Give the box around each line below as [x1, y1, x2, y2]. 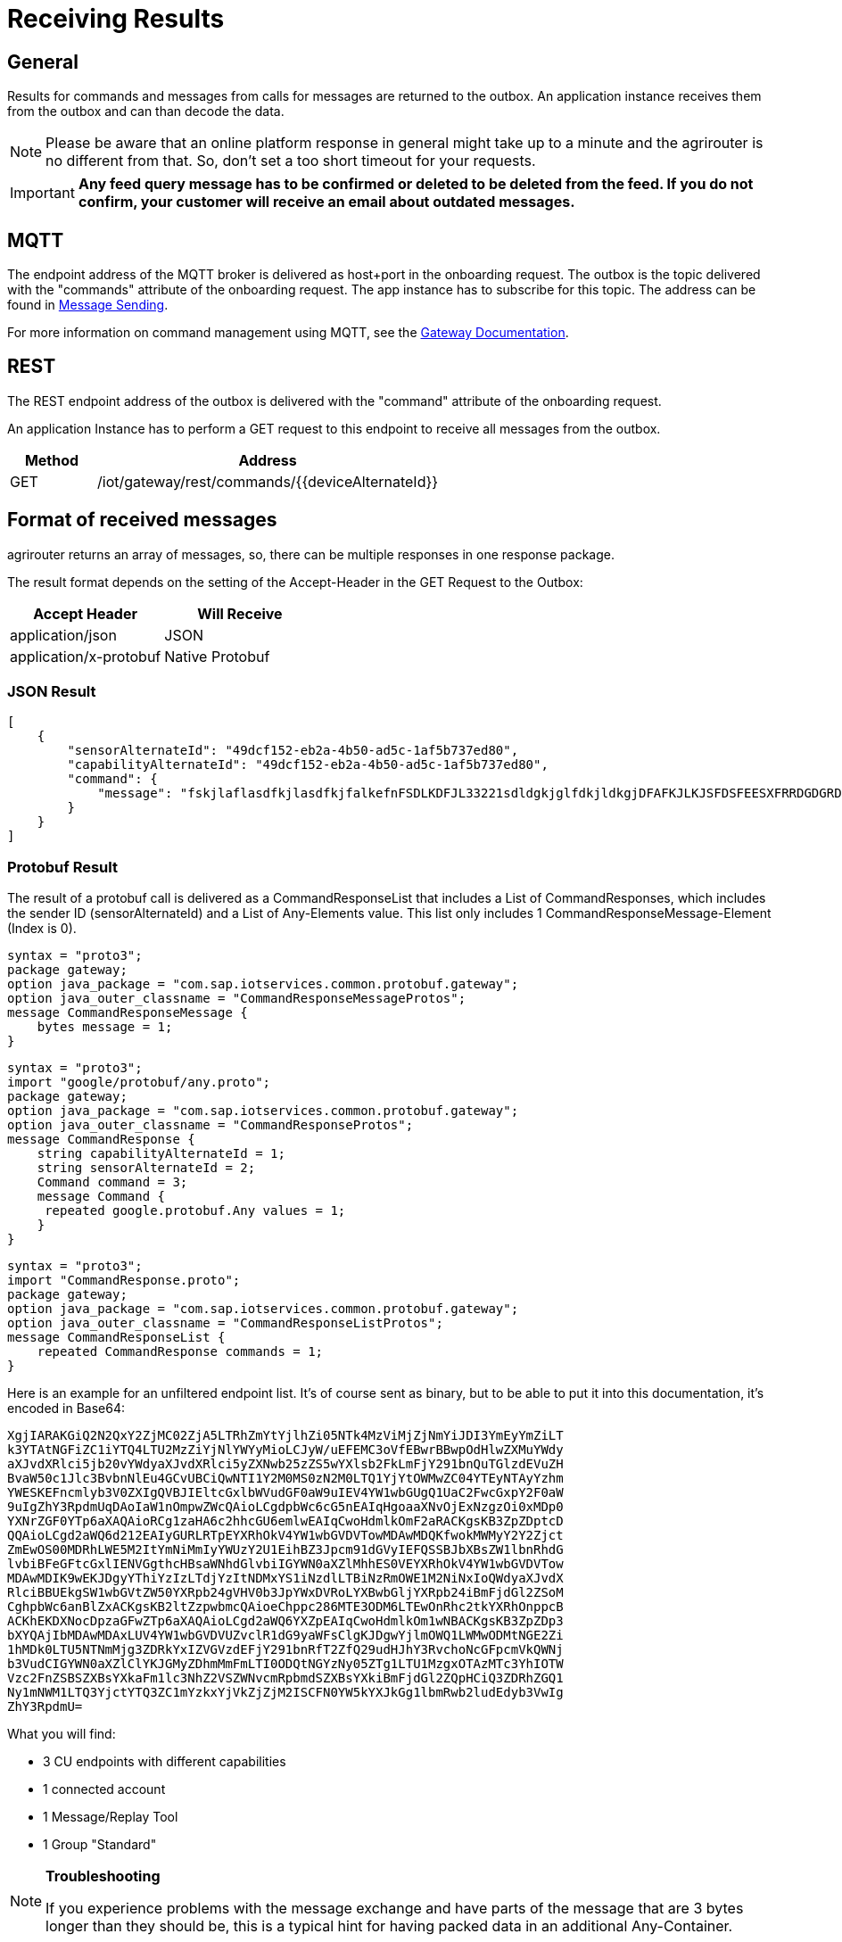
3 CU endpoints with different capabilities [43, 1754, 286, 1770]
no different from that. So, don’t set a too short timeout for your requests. [45, 152, 536, 170]
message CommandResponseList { [7, 1330, 226, 1345]
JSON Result [7, 682, 96, 701]
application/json [10, 625, 117, 644]
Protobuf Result [7, 857, 118, 876]
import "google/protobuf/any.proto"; [7, 1075, 271, 1090]
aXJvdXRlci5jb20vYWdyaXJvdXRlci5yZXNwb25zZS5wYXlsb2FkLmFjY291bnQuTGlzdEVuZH [7, 1457, 564, 1472]
